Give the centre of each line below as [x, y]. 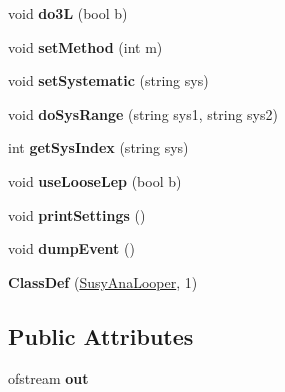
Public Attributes [101, 335]
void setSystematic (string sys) [108, 80]
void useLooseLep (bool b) [95, 180]
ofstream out [48, 377]
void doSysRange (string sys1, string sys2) [143, 113]
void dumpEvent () [71, 248]
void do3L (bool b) [68, 13]
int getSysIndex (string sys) [98, 147]
